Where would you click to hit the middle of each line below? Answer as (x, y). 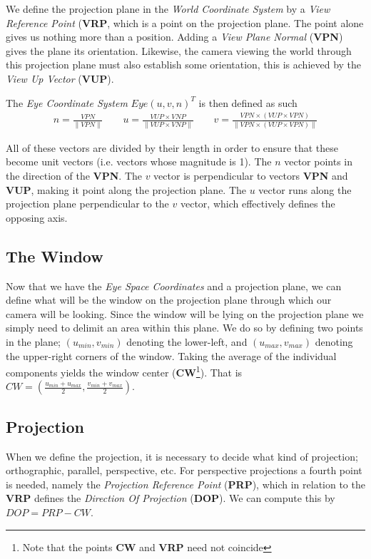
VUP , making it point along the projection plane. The (126, 189)
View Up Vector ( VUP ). (60, 78)
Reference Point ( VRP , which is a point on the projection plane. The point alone (185, 22)
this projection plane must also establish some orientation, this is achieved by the (184, 65)
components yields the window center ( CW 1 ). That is (124, 371)
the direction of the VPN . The (74, 176)
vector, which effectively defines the (258, 204)
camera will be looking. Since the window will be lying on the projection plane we (185, 313)
